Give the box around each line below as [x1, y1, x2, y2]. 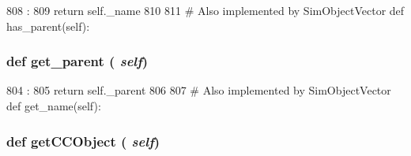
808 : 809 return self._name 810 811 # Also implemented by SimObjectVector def [6, 2, 405, 18]
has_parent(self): [6, 17, 90, 34]
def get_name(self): [6, 98, 101, 113]
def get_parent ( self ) [6, 51, 149, 71]
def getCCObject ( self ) [6, 131, 160, 150]
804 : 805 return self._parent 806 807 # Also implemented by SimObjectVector [6, 82, 391, 98]
